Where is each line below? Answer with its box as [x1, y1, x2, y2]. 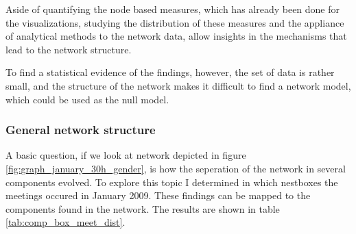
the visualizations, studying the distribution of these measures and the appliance [5, 15, 344, 29]
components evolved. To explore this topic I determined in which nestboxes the [5, 174, 338, 189]
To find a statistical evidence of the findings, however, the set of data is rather [5, 65, 335, 79]
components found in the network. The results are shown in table [5, 201, 280, 216]
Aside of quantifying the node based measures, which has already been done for [5, 2, 340, 16]
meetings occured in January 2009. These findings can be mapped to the [5, 188, 311, 203]
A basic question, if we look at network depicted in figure [5, 148, 246, 162]
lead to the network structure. [5, 42, 132, 56]
